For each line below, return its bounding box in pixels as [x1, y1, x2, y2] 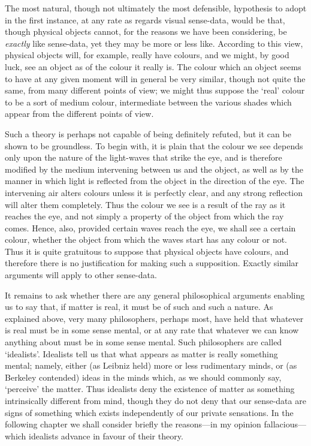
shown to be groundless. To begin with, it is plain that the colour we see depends [5, 139, 303, 152]
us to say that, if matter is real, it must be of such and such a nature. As [5, 300, 273, 313]
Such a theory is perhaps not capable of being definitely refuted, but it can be [5, 127, 291, 140]
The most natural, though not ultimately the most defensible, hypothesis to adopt [5, 2, 307, 14]
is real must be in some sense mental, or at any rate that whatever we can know [5, 324, 299, 336]
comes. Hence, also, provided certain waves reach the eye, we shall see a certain [5, 221, 296, 234]
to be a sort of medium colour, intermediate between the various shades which [5, 95, 292, 108]
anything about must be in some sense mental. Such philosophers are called [5, 336, 282, 348]
